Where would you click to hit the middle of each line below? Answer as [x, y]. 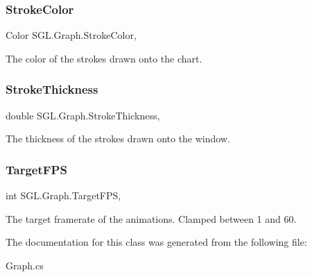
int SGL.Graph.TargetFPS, [63, 195]
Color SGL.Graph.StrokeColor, [71, 35]
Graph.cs [25, 265]
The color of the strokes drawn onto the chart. [104, 58]
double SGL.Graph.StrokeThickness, [83, 115]
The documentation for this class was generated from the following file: [156, 242]
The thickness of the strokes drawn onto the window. [118, 138]
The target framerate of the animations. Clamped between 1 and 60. [151, 218]
